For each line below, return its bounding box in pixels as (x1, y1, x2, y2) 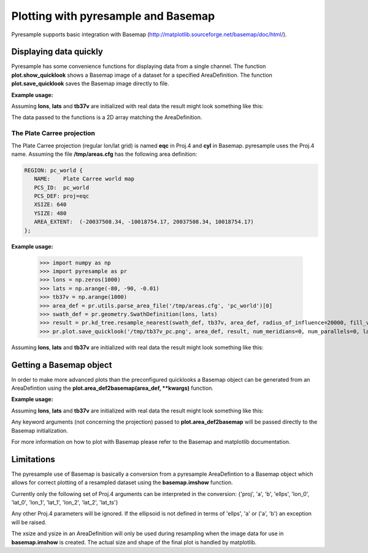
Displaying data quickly (11, 47, 104, 57)
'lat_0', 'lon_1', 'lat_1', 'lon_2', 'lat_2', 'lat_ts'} (11, 499, 118, 506)
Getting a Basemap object (11, 360, 112, 370)
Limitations (11, 454, 55, 465)
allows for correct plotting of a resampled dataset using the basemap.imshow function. (11, 479, 233, 486)
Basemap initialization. (11, 427, 69, 434)
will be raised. (11, 519, 47, 526)
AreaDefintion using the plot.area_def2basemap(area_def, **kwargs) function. (11, 384, 214, 392)
